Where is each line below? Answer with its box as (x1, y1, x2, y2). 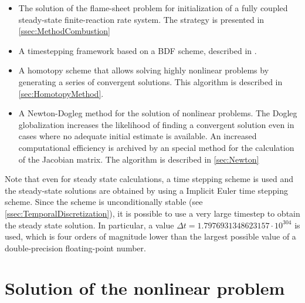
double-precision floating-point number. (5, 241, 146, 254)
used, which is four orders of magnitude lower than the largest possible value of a (5, 230, 296, 243)
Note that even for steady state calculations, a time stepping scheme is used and (5, 173, 294, 185)
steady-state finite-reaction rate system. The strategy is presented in (18, 13, 265, 25)
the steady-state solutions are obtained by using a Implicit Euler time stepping (5, 184, 288, 196)
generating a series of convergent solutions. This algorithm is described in (18, 75, 283, 87)
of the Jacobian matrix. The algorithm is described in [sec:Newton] (18, 153, 259, 165)
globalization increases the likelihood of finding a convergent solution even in (18, 118, 294, 130)
